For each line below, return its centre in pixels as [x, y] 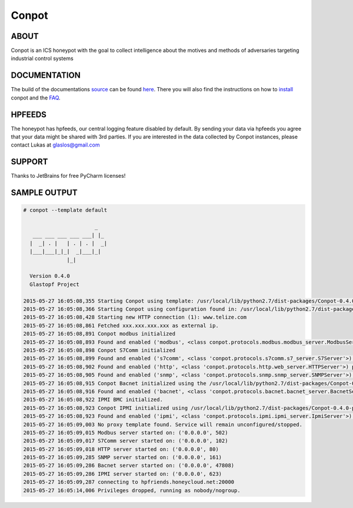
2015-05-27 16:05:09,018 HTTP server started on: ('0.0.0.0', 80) [121, 449]
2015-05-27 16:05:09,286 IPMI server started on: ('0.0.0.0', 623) [123, 474]
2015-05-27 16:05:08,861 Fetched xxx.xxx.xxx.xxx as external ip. [121, 326]
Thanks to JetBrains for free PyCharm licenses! [68, 176]
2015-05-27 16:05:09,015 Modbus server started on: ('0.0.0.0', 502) [126, 432]
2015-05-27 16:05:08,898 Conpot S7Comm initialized [99, 350]
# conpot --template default [65, 210]
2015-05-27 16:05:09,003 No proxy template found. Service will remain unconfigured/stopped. [163, 424]
